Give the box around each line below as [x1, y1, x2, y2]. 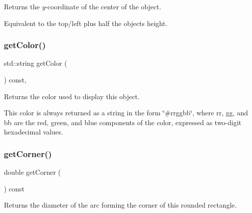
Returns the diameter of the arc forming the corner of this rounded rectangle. [4, 200, 237, 210]
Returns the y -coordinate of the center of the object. [4, 1, 161, 11]
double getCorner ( [4, 167, 61, 177]
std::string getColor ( [4, 58, 67, 68]
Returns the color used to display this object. [4, 91, 140, 101]
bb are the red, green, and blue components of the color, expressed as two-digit [4, 117, 242, 127]
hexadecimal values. [4, 127, 63, 137]
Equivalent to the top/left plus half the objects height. [4, 18, 168, 28]
